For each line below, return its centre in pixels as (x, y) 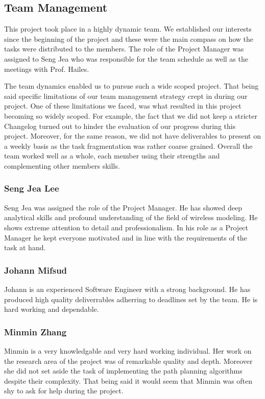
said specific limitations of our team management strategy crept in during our (126, 96)
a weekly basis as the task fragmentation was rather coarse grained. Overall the (128, 145)
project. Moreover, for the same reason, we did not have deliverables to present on (132, 136)
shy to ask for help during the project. (64, 391)
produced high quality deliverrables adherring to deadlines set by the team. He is (131, 299)
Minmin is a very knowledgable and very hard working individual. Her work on (128, 350)
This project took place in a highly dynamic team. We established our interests (128, 29)
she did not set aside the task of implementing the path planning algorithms (123, 371)
